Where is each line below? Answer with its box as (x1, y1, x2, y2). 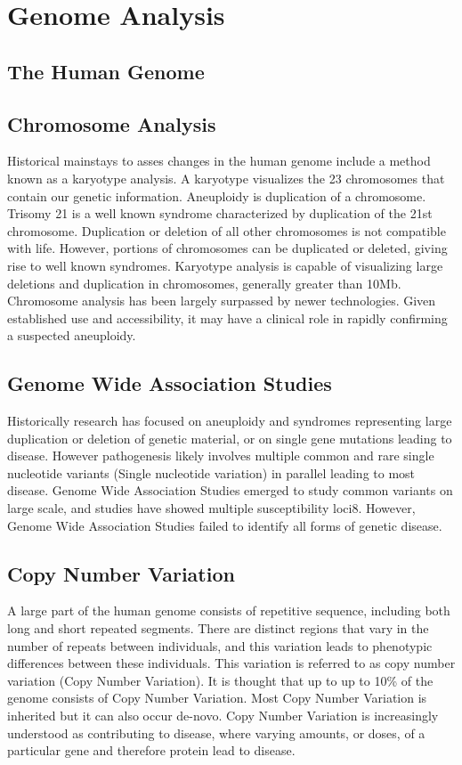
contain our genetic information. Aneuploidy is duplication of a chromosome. (7, 186, 426, 205)
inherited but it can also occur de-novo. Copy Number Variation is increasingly (7, 706, 439, 725)
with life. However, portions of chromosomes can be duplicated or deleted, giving (7, 239, 448, 257)
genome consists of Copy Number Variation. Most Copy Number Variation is (7, 688, 427, 707)
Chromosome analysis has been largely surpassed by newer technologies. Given (7, 291, 436, 310)
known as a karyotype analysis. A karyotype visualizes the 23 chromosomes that (7, 168, 445, 187)
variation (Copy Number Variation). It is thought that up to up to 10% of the (7, 671, 434, 689)
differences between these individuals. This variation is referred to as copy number (7, 654, 456, 672)
